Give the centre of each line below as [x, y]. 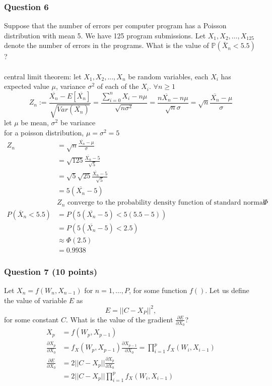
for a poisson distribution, [44, 132]
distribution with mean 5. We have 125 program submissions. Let [105, 35]
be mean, [35, 123]
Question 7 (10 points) [51, 271]
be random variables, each [168, 76]
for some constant [31, 319]
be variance [78, 123]
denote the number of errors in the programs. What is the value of [107, 45]
